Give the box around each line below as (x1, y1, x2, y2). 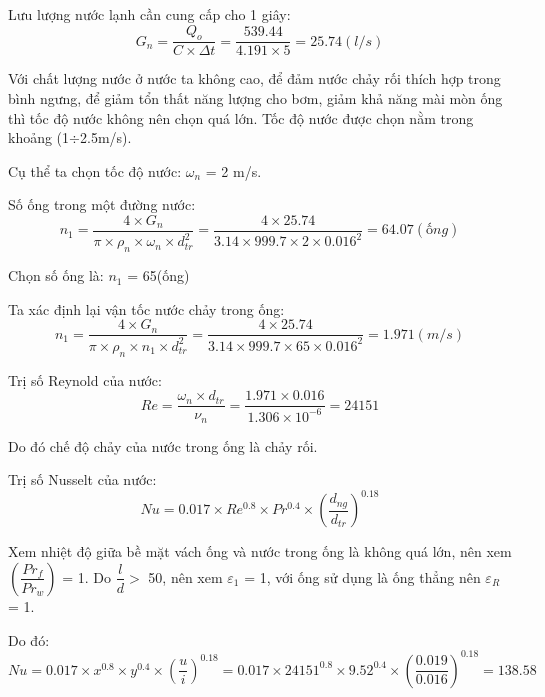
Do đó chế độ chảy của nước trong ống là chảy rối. (8, 435, 318, 456)
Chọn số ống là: (8, 265, 104, 286)
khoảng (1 (8, 127, 70, 148)
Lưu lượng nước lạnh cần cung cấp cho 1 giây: (8, 4, 291, 24)
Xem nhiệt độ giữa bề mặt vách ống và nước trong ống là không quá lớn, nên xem (8, 541, 512, 562)
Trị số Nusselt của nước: (8, 469, 157, 490)
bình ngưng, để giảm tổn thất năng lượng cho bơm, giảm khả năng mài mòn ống (8, 88, 503, 109)
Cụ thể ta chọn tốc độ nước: (8, 160, 182, 181)
